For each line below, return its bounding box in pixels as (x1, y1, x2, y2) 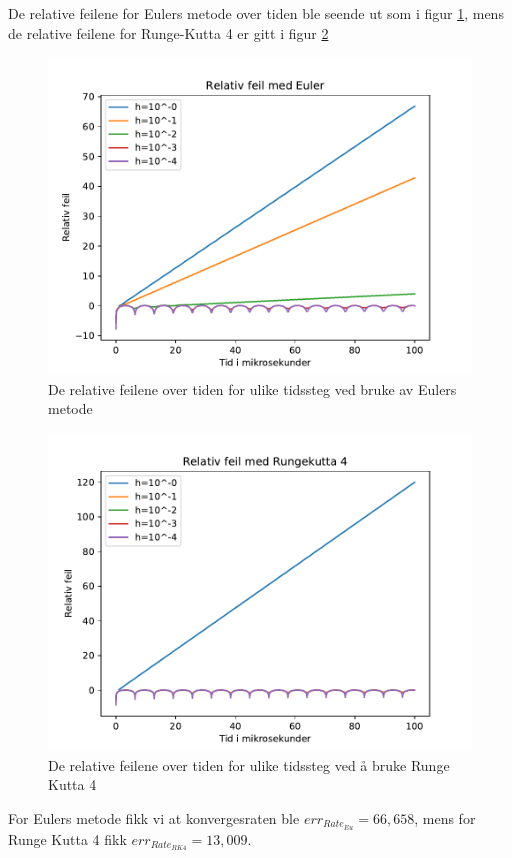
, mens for (414, 807, 476, 828)
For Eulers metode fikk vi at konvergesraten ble (8, 807, 300, 828)
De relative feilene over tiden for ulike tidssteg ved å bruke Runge (48, 754, 450, 775)
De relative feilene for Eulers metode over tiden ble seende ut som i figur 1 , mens (8, 3, 504, 23)
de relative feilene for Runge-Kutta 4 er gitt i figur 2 (8, 22, 329, 43)
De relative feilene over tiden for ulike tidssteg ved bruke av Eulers (48, 378, 457, 399)
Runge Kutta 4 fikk (8, 828, 127, 849)
